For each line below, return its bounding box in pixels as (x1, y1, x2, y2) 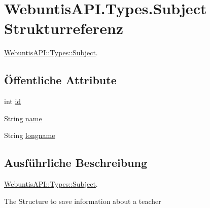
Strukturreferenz (4, 18, 124, 39)
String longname (4, 130, 55, 141)
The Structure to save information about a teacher (4, 195, 161, 206)
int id (4, 96, 21, 107)
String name (4, 113, 42, 123)
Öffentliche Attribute (4, 72, 117, 88)
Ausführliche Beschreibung (4, 155, 147, 170)
